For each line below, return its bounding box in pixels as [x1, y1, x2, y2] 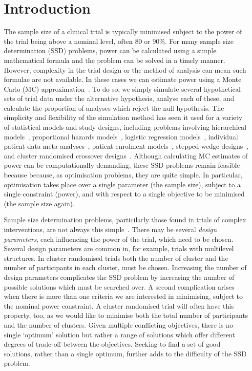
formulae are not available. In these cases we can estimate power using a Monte [4, 74, 242, 84]
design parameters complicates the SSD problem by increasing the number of [4, 272, 234, 282]
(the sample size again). [4, 198, 75, 208]
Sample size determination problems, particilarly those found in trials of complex [4, 215, 246, 225]
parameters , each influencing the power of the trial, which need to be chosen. [4, 234, 233, 244]
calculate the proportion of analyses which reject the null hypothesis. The [4, 102, 224, 113]
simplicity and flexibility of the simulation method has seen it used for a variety [4, 112, 243, 122]
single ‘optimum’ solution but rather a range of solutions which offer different [4, 329, 235, 339]
